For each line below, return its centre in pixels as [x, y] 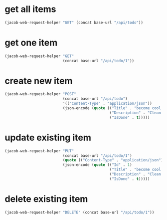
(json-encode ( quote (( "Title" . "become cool [112, 108]
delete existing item [46, 199]
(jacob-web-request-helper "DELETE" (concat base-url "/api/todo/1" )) [80, 212]
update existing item [48, 138]
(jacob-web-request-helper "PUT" [39, 151]
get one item [31, 43]
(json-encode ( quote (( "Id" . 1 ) [97, 165]
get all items [30, 9]
